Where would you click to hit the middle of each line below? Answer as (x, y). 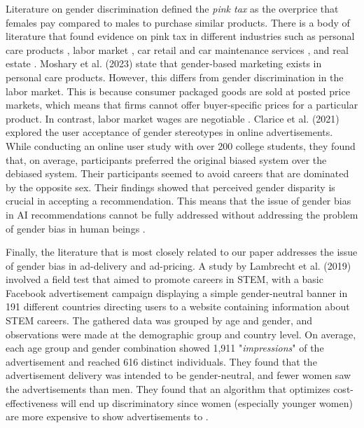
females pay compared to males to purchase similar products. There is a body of (178, 22)
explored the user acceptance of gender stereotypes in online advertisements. (169, 132)
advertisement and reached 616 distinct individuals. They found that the (161, 361)
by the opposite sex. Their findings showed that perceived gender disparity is (170, 187)
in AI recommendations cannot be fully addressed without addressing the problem (182, 214)
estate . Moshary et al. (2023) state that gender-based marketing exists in (164, 63)
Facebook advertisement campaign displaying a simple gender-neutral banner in (177, 292)
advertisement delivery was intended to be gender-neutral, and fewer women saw (178, 375)
